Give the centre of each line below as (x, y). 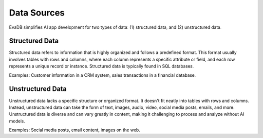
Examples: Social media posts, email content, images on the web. (75, 130)
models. (17, 121)
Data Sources (37, 13)
